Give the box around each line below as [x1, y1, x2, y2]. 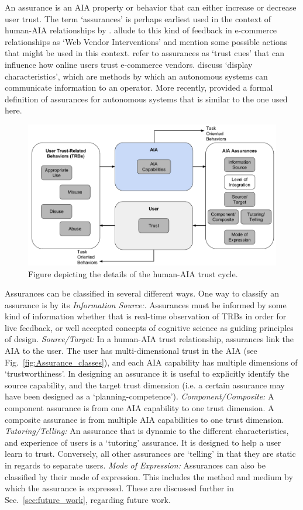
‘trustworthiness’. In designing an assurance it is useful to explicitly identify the [5, 367, 290, 380]
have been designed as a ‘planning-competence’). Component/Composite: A [5, 390, 274, 402]
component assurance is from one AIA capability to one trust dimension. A [5, 402, 274, 414]
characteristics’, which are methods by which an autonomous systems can [5, 70, 268, 82]
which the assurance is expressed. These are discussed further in [5, 482, 234, 494]
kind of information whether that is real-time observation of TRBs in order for [5, 310, 287, 322]
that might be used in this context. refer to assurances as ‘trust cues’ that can [5, 47, 284, 59]
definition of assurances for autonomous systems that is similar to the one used [5, 92, 288, 105]
